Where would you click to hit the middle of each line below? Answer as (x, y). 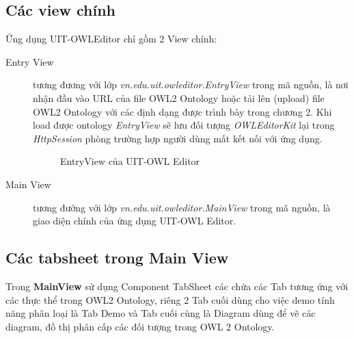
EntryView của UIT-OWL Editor (130, 161)
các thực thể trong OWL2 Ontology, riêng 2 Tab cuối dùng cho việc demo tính (170, 299)
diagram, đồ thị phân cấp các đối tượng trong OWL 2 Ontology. (140, 326)
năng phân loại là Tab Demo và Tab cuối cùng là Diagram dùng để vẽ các (161, 313)
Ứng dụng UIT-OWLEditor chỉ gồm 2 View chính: (111, 39)
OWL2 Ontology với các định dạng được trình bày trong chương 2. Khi (182, 111)
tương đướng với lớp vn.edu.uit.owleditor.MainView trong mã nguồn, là (182, 207)
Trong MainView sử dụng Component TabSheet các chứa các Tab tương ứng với (177, 286)
